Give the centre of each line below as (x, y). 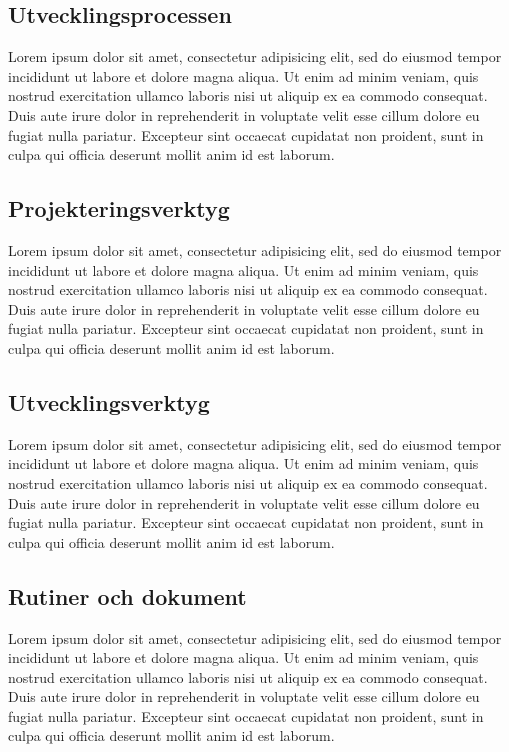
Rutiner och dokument (127, 595)
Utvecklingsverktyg (109, 401)
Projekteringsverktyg (119, 208)
